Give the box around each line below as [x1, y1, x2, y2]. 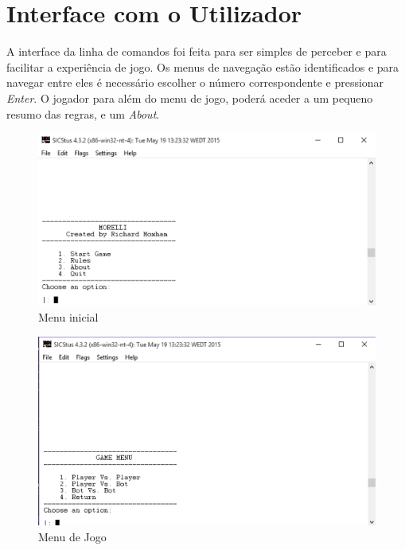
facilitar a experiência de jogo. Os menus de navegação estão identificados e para [6, 58, 399, 75]
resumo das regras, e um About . [6, 105, 160, 122]
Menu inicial [38, 309, 99, 326]
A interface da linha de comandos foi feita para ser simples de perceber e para [6, 43, 387, 60]
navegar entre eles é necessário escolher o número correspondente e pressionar [6, 74, 384, 91]
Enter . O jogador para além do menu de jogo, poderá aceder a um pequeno [6, 89, 373, 106]
